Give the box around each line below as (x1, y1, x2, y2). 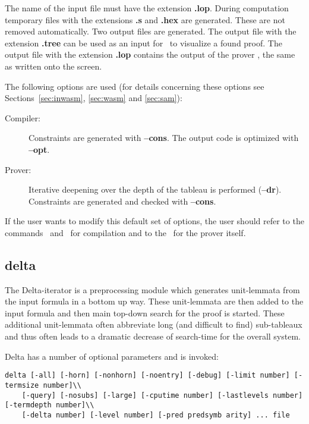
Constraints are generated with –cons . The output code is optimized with (29, 131, 299, 144)
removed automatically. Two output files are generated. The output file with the (5, 25, 297, 37)
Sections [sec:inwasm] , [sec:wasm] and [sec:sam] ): (5, 92, 182, 104)
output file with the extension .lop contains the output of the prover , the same (5, 48, 295, 61)
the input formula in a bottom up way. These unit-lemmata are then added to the (5, 295, 304, 307)
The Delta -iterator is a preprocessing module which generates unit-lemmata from (5, 283, 300, 296)
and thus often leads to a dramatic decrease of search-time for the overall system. (5, 330, 301, 343)
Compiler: (5, 111, 40, 124)
